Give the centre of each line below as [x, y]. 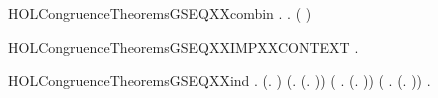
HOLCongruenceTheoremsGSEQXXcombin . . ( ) [160, 13]
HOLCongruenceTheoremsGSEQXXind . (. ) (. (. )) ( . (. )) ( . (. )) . [219, 80]
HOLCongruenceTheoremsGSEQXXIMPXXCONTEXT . [183, 46]
